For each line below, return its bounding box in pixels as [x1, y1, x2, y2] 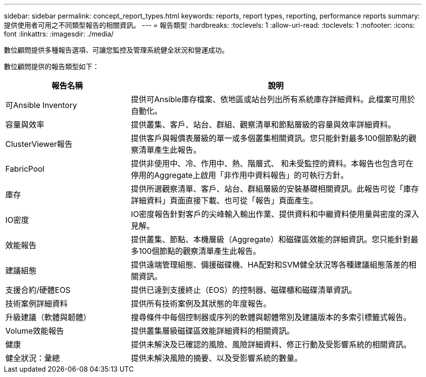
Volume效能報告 [5, 326, 64, 336]
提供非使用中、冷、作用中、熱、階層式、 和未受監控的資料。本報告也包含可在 [131, 159, 413, 168]
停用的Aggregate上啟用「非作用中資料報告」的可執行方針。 [131, 170, 349, 180]
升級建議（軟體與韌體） [5, 312, 91, 322]
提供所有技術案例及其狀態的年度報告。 [131, 299, 271, 308]
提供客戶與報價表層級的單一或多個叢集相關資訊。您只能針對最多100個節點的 [131, 133, 408, 143]
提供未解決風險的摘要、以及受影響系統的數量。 [131, 353, 302, 363]
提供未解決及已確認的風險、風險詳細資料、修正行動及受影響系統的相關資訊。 [131, 340, 411, 349]
